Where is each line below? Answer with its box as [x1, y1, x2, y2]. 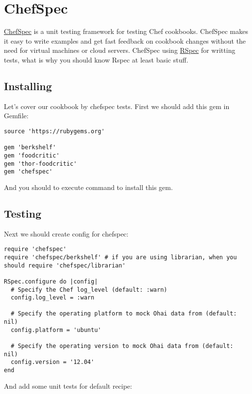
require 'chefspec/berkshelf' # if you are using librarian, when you [4, 253, 237, 261]
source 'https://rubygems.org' [4, 127, 105, 135]
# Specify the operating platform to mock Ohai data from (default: [11, 310, 237, 317]
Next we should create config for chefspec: [4, 228, 129, 238]
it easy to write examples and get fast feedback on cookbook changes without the [4, 35, 246, 46]
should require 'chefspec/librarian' [4, 262, 126, 269]
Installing [4, 78, 52, 93]
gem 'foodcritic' [4, 152, 60, 159]
